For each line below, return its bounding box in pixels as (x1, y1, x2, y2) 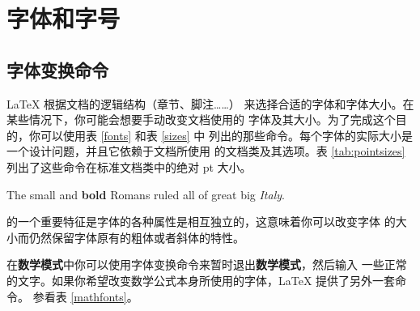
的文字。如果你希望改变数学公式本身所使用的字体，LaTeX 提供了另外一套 (6, 271, 396, 288)
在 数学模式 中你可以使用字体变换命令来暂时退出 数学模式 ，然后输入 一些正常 (6, 256, 407, 273)
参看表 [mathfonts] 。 (32, 288, 138, 305)
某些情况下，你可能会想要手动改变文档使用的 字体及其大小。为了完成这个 (6, 111, 396, 128)
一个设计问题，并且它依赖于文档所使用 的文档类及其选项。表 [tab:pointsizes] (6, 143, 405, 160)
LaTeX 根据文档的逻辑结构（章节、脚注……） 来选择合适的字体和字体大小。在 (6, 95, 414, 112)
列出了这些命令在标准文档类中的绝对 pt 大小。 (6, 158, 252, 175)
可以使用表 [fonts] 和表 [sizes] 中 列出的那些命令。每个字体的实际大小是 (40, 126, 413, 143)
